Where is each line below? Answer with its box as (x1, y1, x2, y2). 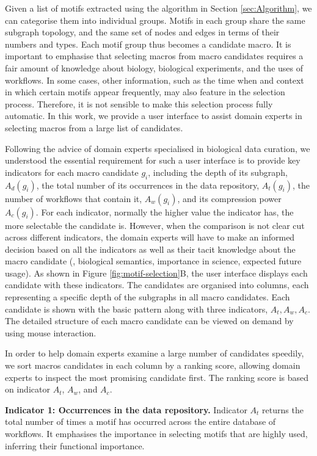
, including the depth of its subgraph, (148, 165, 288, 178)
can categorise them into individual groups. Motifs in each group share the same (5, 13, 305, 26)
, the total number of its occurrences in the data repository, (36, 178, 260, 191)
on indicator (5, 383, 50, 396)
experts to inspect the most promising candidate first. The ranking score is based (5, 371, 309, 383)
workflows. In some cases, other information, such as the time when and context (5, 73, 304, 86)
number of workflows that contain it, (5, 192, 142, 204)
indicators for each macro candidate (5, 165, 139, 178)
